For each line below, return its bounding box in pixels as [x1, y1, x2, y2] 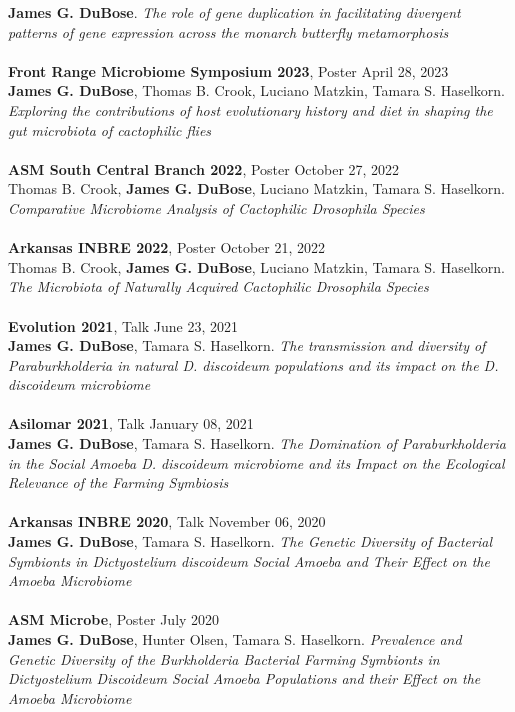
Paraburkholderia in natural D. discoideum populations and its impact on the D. [8, 354, 499, 375]
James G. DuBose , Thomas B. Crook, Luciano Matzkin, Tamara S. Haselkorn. [8, 80, 505, 101]
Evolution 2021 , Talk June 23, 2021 [8, 315, 239, 336]
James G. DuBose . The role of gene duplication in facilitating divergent [8, 2, 461, 22]
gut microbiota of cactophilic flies [8, 119, 212, 140]
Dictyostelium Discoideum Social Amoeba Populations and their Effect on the [8, 668, 481, 689]
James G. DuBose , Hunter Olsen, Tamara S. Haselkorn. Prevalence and [8, 629, 462, 649]
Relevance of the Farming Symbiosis [8, 472, 229, 493]
